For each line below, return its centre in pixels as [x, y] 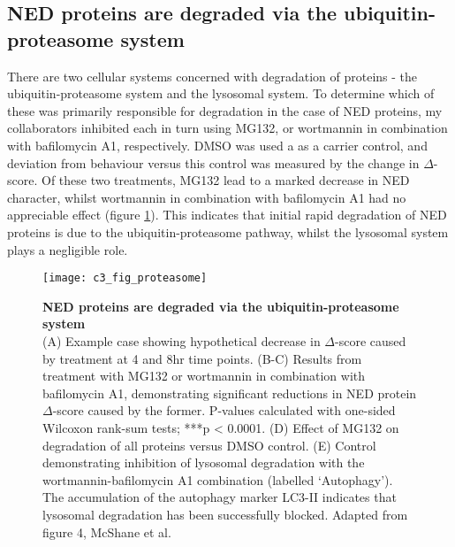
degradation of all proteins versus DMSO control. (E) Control [209, 445]
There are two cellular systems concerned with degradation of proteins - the [212, 76]
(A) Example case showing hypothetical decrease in [182, 340]
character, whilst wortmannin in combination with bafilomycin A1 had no [207, 197]
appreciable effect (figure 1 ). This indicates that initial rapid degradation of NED [227, 215]
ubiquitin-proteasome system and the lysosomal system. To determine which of [221, 93]
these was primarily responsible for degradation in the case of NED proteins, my [225, 110]
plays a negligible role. [68, 249]
